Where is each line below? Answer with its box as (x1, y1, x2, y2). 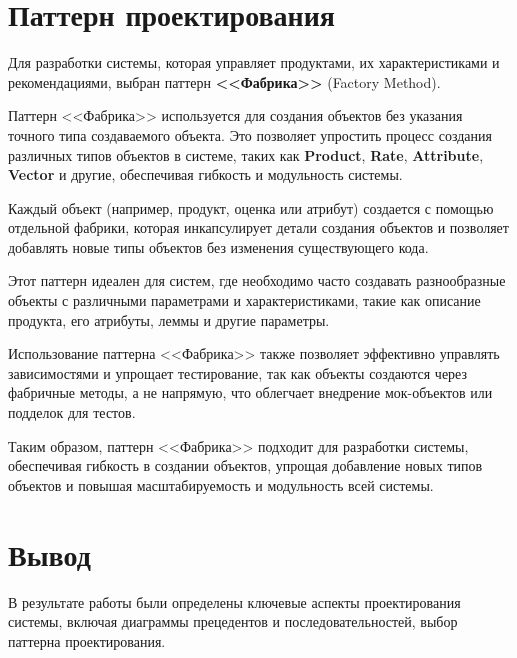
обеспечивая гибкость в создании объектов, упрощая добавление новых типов (8, 455, 483, 476)
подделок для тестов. (8, 402, 136, 423)
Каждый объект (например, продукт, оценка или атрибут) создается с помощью (8, 197, 494, 218)
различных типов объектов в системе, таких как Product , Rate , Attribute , (8, 144, 484, 165)
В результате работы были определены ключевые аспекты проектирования (8, 591, 461, 612)
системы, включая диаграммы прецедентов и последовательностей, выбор (8, 611, 458, 632)
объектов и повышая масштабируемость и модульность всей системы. (8, 474, 434, 495)
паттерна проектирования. (8, 630, 166, 651)
